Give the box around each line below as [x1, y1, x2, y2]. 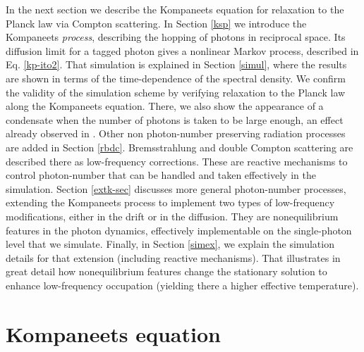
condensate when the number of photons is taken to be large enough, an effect [6, 112, 344, 127]
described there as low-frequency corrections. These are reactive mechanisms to [6, 153, 348, 168]
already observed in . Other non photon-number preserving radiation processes [6, 126, 346, 141]
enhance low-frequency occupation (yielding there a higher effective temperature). [6, 277, 359, 292]
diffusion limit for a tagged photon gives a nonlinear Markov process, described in [6, 43, 359, 58]
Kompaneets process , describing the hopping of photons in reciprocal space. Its [6, 30, 346, 44]
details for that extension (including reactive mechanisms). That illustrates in [6, 250, 341, 265]
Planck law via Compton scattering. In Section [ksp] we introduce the [6, 15, 307, 30]
